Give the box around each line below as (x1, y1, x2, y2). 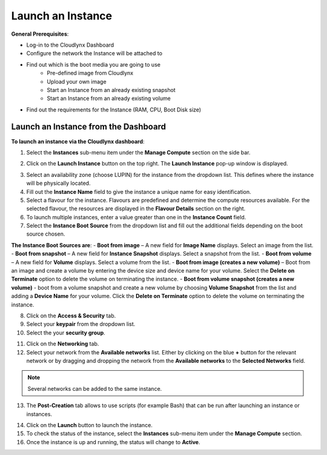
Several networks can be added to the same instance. (27, 385, 162, 392)
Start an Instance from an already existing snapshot (47, 86, 176, 93)
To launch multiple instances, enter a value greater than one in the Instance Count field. (26, 213, 246, 221)
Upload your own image (47, 78, 107, 85)
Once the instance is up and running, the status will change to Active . (26, 438, 200, 445)
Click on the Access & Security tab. (26, 312, 116, 319)
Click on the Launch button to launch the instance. (26, 421, 153, 428)
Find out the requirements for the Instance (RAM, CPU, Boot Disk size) (26, 106, 202, 113)
